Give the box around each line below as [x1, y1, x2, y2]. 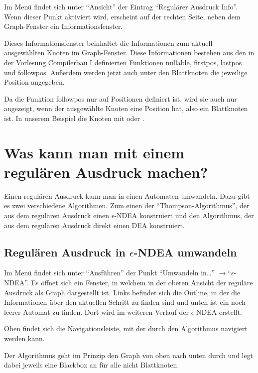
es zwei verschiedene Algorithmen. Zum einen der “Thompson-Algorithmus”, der [4, 200, 250, 211]
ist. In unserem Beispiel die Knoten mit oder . [4, 113, 144, 123]
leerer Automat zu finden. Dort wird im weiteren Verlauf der [4, 306, 189, 317]
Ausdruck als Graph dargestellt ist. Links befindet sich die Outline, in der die [4, 287, 241, 297]
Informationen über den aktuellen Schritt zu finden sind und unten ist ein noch [4, 297, 246, 307]
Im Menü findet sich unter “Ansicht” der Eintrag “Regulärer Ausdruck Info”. [4, 1, 238, 11]
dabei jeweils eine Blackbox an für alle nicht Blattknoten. [4, 360, 179, 370]
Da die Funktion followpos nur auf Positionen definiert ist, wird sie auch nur [4, 93, 237, 104]
